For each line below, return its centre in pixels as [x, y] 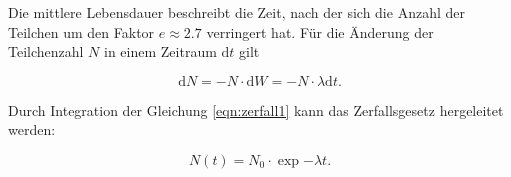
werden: [32, 129]
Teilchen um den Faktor [81, 31]
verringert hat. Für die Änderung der [320, 31]
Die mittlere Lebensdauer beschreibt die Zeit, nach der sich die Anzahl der [236, 12]
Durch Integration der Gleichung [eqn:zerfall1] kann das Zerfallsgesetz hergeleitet [256, 109]
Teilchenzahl [46, 51]
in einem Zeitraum [160, 51]
